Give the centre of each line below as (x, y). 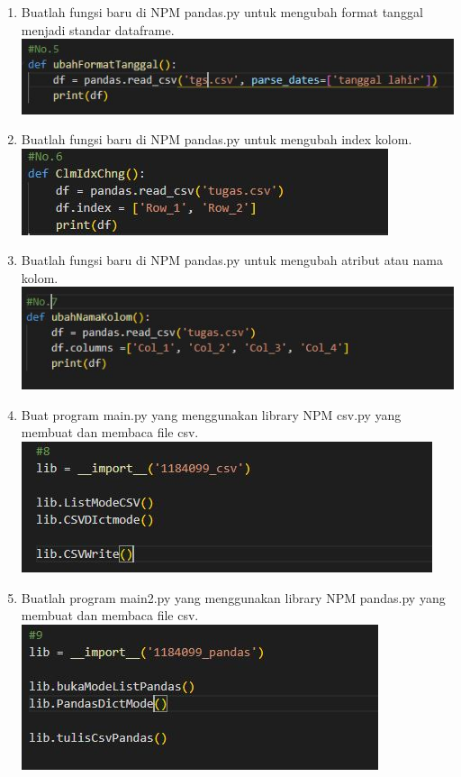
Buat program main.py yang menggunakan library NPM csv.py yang (211, 414)
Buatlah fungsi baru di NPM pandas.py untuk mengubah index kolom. (217, 139)
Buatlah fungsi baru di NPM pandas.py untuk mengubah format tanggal (222, 12)
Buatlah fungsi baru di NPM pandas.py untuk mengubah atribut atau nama (232, 260)
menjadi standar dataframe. (98, 29)
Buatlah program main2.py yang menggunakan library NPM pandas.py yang (233, 597)
